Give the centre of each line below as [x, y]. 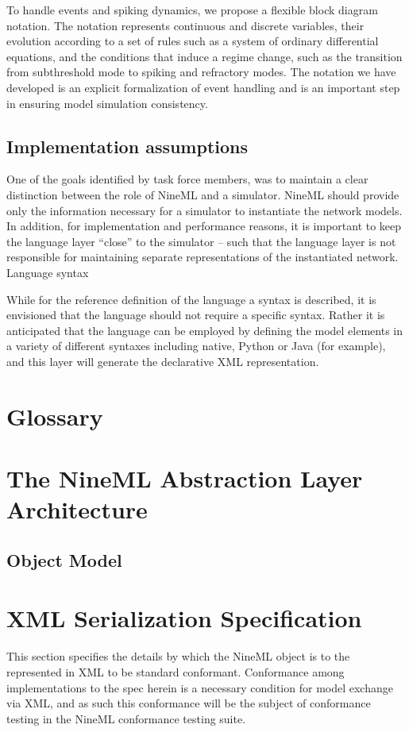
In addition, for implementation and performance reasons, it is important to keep [204, 226]
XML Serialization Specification [184, 618]
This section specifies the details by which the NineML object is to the [178, 656]
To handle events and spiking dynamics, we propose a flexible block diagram [192, 10]
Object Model [64, 559]
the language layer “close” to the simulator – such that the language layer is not [201, 241]
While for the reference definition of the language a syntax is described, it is [191, 299]
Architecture [77, 509]
